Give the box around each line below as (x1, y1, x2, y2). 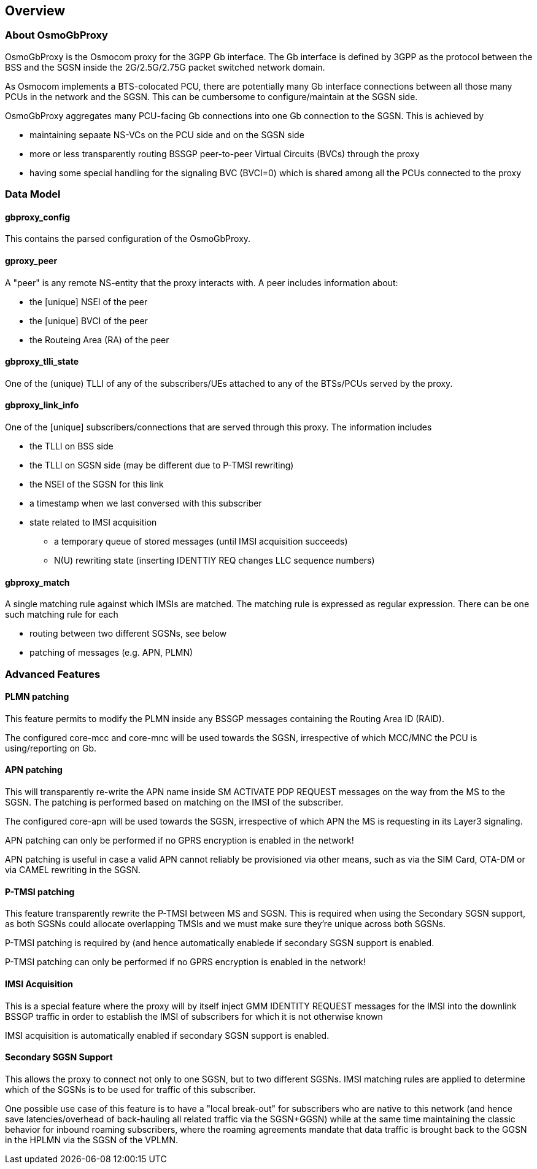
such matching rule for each (5, 609, 118, 620)
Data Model (5, 188, 61, 201)
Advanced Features (5, 667, 101, 680)
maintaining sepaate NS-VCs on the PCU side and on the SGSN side (29, 129, 304, 140)
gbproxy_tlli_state (5, 356, 79, 367)
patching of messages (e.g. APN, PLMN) (29, 647, 193, 658)
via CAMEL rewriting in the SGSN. (5, 864, 141, 876)
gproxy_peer (5, 255, 58, 266)
